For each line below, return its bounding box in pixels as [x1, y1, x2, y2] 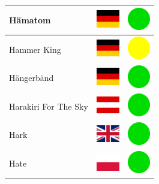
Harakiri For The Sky [9, 99, 88, 112]
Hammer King [9, 43, 61, 55]
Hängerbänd [9, 71, 54, 84]
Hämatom [9, 13, 51, 26]
